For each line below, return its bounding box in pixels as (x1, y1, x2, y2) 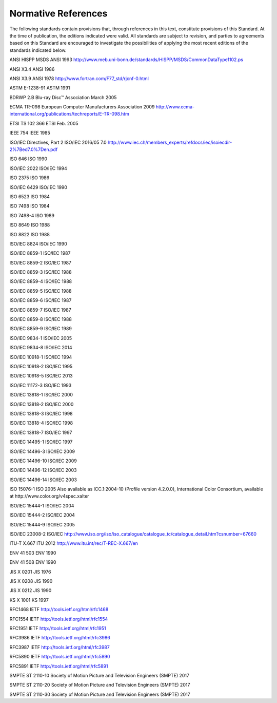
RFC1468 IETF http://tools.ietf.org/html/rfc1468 (9, 606, 109, 613)
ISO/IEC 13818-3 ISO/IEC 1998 (9, 410, 73, 416)
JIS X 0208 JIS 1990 (9, 578, 53, 584)
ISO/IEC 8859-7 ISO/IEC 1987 (9, 307, 71, 313)
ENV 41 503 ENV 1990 (9, 549, 56, 556)
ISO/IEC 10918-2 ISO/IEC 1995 (9, 364, 73, 369)
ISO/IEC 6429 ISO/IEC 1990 (9, 184, 68, 190)
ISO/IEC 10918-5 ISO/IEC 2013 (9, 373, 73, 379)
